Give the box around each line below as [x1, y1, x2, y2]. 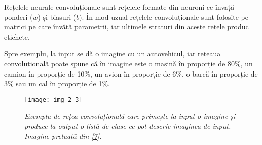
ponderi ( [4, 11, 33, 22]
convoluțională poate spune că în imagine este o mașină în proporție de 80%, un [4, 58, 253, 68]
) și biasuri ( [38, 11, 77, 22]
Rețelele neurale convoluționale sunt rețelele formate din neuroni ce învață [4, 2, 235, 12]
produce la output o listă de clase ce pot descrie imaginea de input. [24, 121, 231, 131]
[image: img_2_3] [24, 96, 83, 103]
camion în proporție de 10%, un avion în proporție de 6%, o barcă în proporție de [4, 68, 258, 79]
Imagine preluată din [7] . [24, 130, 102, 141]
